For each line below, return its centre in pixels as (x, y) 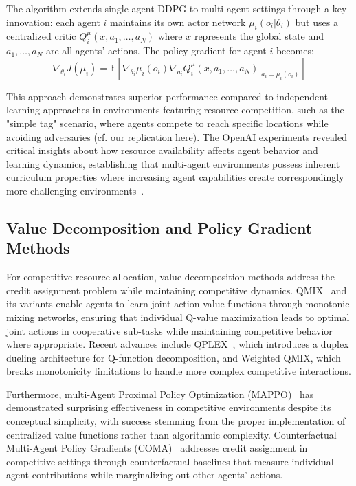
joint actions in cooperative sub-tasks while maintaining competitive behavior (169, 330)
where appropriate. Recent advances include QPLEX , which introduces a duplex (178, 344)
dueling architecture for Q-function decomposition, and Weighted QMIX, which (174, 357)
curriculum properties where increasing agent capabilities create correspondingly (175, 177)
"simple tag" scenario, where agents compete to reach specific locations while (167, 123)
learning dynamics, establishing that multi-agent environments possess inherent (173, 163)
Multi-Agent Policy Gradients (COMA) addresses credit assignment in (157, 448)
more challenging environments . (75, 190)
